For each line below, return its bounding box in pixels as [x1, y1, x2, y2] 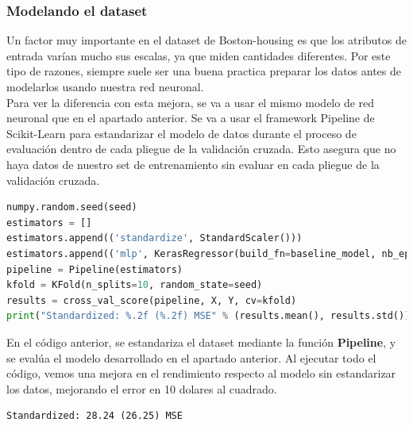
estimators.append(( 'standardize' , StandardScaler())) [6, 232, 303, 244]
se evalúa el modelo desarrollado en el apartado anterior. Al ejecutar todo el [6, 349, 376, 366]
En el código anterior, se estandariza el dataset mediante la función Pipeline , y [6, 333, 396, 350]
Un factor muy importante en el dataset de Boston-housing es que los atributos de [6, 32, 407, 48]
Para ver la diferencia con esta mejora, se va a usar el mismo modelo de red [6, 94, 375, 110]
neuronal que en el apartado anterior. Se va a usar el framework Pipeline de [6, 109, 375, 126]
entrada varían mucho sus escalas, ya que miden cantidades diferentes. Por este [6, 47, 391, 63]
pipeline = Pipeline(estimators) [6, 263, 183, 275]
